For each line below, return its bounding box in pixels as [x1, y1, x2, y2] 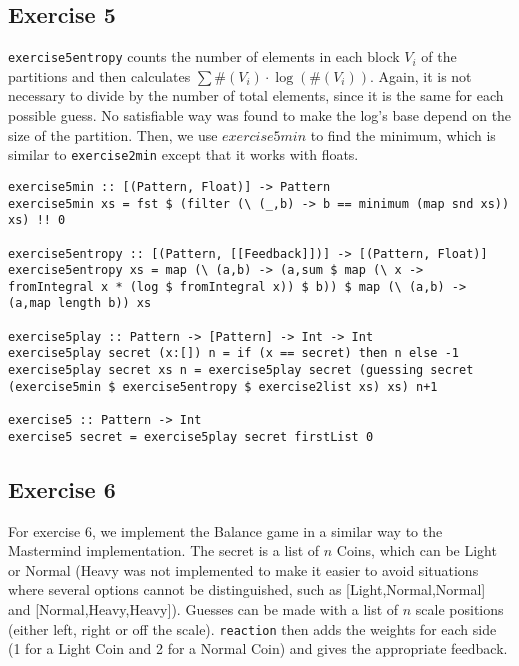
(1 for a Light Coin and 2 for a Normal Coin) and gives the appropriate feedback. [8, 638, 508, 659]
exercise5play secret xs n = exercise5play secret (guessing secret [8, 363, 474, 378]
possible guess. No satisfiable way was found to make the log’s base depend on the [8, 105, 512, 126]
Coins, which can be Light [336, 540, 497, 561]
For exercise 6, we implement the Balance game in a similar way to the [8, 520, 443, 541]
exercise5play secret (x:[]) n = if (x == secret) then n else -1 [8, 346, 460, 361]
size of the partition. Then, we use [8, 124, 218, 145]
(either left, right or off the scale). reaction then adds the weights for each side [8, 618, 497, 639]
